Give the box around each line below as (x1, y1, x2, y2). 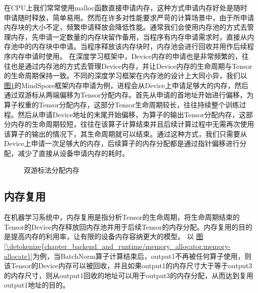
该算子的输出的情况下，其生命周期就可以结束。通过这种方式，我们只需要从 (4, 128, 247, 139)
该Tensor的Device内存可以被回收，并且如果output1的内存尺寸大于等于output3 (4, 260, 253, 271)
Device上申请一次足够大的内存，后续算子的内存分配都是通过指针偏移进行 (4, 138, 240, 148)
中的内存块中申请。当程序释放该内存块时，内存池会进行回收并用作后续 (17, 41, 247, 51)
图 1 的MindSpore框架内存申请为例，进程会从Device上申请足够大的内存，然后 (4, 80, 249, 90)
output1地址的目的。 (4, 280, 70, 290)
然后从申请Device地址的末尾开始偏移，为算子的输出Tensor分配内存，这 (17, 109, 246, 119)
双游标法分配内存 (24, 164, 79, 175)
